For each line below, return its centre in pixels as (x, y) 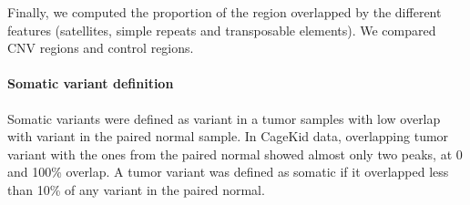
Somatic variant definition (91, 83)
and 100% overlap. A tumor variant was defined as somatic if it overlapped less (228, 172)
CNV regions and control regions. (101, 48)
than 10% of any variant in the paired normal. (136, 189)
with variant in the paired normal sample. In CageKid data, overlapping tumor (228, 136)
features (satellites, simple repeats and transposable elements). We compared (222, 30)
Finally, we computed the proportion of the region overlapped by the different (225, 12)
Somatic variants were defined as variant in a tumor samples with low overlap (224, 118)
